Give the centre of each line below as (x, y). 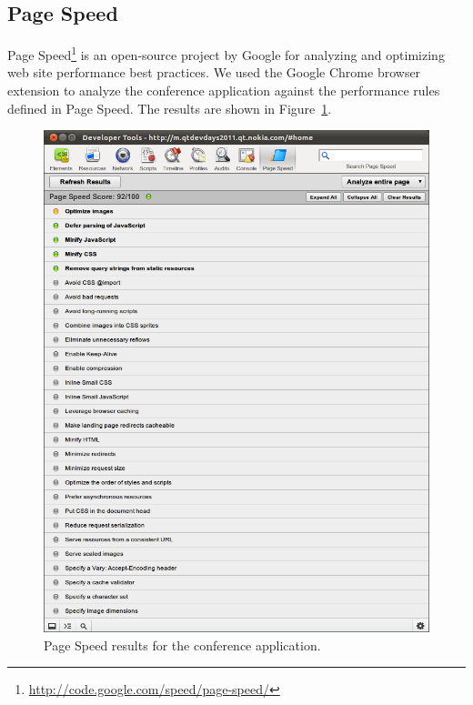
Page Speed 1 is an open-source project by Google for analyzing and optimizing (226, 53)
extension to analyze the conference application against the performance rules (224, 91)
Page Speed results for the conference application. (182, 645)
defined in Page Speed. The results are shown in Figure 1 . (170, 108)
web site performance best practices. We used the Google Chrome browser (214, 72)
